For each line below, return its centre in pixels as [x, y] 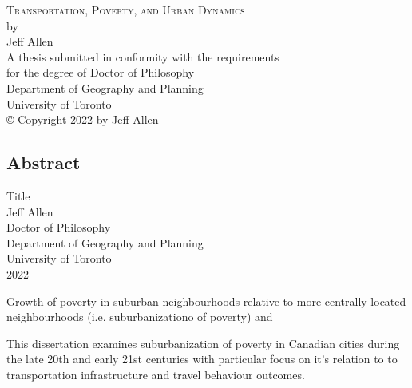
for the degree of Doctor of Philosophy [101, 72]
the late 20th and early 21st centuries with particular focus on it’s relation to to [202, 359]
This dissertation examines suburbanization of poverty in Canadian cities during [203, 343]
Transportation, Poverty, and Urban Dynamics [126, 10]
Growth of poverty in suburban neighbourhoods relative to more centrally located [206, 301]
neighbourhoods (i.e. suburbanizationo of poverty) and [140, 317]
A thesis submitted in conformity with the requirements [143, 56]
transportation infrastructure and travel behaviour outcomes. [156, 374]
